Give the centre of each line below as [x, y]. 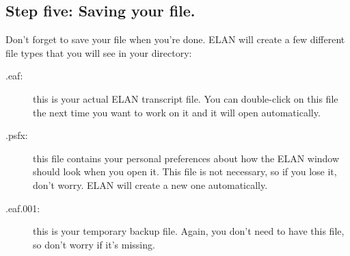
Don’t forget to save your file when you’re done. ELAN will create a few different [175, 39]
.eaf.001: [23, 208]
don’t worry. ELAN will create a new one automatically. [150, 184]
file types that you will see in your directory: [99, 52]
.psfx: [17, 135]
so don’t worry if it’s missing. [94, 244]
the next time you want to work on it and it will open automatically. [177, 112]
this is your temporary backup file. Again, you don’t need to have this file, [189, 231]
